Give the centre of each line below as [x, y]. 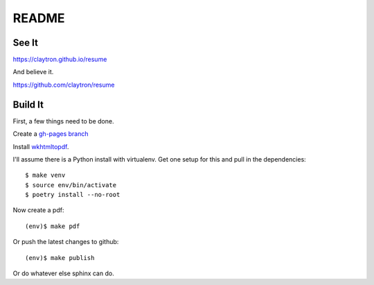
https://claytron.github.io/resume [60, 60]
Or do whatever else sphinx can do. [63, 273]
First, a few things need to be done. [63, 121]
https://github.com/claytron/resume [64, 85]
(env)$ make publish [60, 258]
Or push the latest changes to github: [66, 242]
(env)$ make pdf [53, 226]
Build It [28, 104]
